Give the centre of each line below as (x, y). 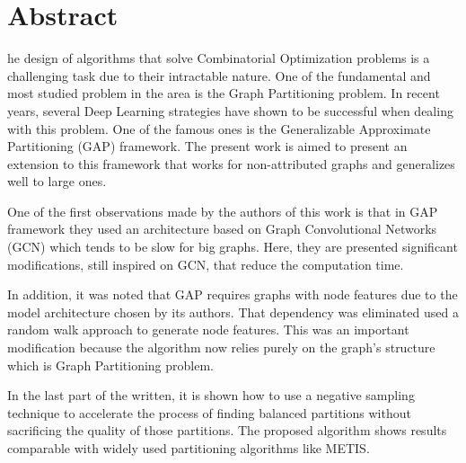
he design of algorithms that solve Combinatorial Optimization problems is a (219, 58)
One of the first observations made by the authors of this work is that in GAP (223, 211)
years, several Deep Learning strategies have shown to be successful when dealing (230, 110)
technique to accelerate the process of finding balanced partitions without (209, 412)
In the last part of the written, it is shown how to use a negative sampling (211, 395)
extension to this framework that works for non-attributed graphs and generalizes (231, 163)
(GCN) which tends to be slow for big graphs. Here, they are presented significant (233, 247)
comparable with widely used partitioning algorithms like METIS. (189, 448)
